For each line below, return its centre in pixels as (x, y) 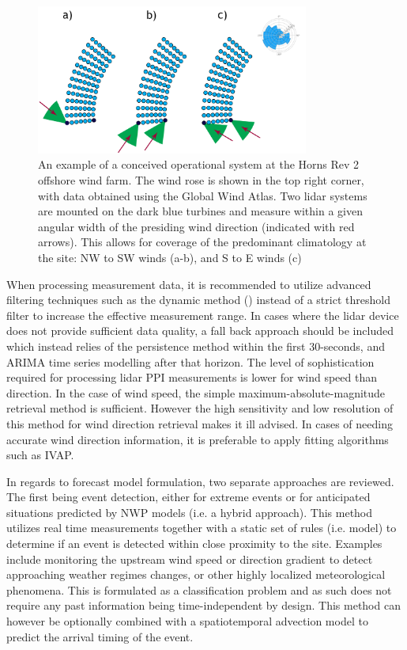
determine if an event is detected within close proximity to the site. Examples (194, 544)
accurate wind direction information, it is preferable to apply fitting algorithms (198, 439)
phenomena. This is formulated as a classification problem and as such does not (199, 589)
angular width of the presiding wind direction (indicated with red (196, 226)
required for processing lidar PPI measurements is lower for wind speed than (192, 377)
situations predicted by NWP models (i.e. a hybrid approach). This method (190, 512)
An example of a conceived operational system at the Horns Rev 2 (199, 164)
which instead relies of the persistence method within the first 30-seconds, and (196, 346)
